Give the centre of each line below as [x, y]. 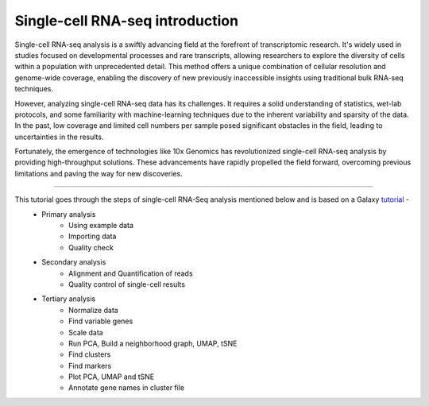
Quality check [91, 247]
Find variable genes [101, 321]
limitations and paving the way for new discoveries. [99, 173]
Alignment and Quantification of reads [131, 273]
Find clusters [90, 354]
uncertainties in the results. [59, 137]
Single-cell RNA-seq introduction [126, 21]
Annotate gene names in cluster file [127, 388]
